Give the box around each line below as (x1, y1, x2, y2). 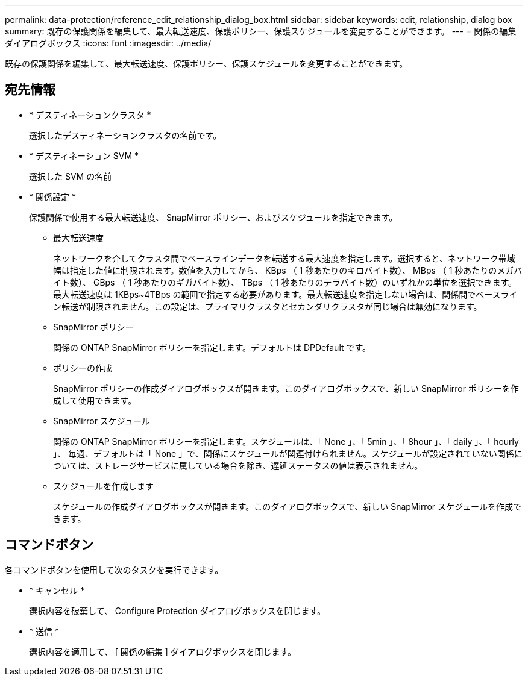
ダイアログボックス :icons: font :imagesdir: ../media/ (5, 38, 212, 48)
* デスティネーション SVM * (29, 150, 139, 161)
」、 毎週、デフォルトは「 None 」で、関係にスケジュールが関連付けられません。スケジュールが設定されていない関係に (53, 448, 523, 459)
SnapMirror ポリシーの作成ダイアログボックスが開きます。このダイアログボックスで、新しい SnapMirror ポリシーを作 (53, 383, 519, 394)
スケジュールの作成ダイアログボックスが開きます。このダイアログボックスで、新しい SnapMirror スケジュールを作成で (53, 501, 522, 512)
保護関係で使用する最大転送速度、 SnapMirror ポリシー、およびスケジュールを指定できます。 (29, 212, 398, 222)
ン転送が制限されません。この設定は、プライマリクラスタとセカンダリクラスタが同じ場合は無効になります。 (53, 301, 482, 312)
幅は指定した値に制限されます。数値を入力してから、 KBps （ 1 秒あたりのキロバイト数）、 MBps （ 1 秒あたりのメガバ (53, 265, 523, 275)
